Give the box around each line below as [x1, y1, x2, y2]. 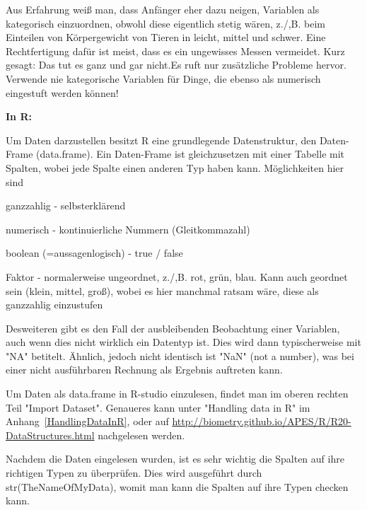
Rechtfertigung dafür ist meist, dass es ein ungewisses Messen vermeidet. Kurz [6, 43, 345, 58]
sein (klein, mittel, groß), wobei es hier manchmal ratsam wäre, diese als [6, 283, 319, 298]
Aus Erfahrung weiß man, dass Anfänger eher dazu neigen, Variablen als [6, 2, 320, 16]
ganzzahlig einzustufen [6, 297, 103, 312]
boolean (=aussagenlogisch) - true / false [6, 245, 183, 260]
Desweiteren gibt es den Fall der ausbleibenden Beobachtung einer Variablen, [6, 320, 340, 335]
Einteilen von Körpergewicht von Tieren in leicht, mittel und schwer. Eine [6, 30, 326, 45]
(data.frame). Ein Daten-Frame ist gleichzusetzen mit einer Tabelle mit [36, 146, 345, 161]
